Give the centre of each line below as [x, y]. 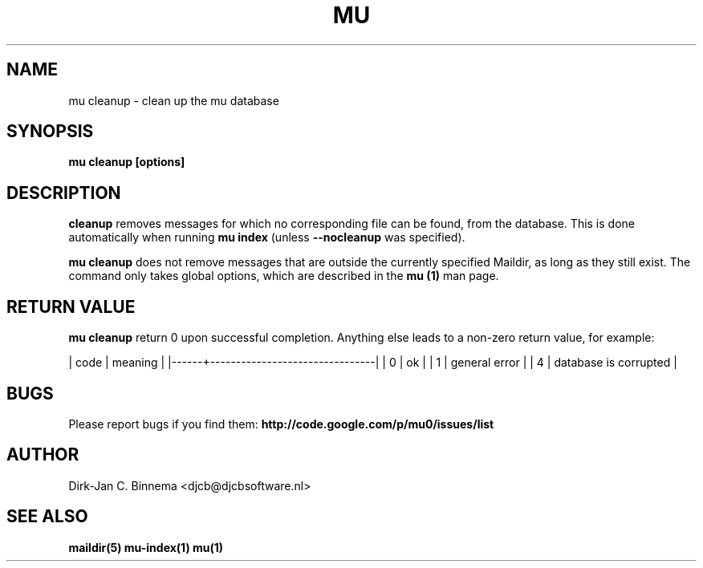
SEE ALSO [47, 517]
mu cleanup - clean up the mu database [174, 100]
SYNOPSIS [50, 132]
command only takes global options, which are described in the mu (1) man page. [284, 276]
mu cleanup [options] [127, 162]
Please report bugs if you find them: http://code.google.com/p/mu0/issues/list [281, 424]
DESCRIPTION [64, 193]
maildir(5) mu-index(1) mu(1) [146, 547]
